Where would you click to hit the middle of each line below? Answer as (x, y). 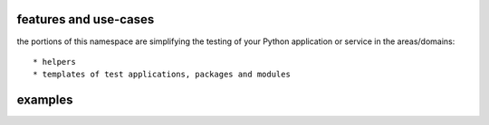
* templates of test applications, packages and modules (162, 75)
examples (45, 100)
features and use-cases (86, 19)
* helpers (54, 62)
